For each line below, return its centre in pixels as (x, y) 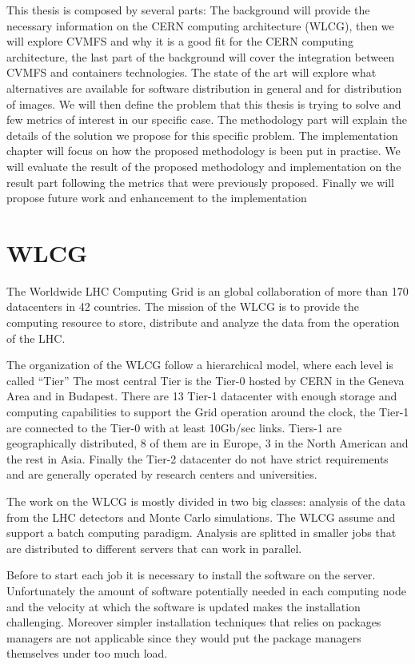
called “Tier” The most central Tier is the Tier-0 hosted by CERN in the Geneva (206, 380)
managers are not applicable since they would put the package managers (184, 637)
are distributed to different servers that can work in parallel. (154, 548)
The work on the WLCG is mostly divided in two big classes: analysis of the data (206, 501)
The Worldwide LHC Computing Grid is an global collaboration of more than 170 (207, 290)
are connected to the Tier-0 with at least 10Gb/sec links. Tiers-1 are (174, 427)
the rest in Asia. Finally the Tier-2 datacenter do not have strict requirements (198, 458)
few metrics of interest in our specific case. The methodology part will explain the (207, 119)
